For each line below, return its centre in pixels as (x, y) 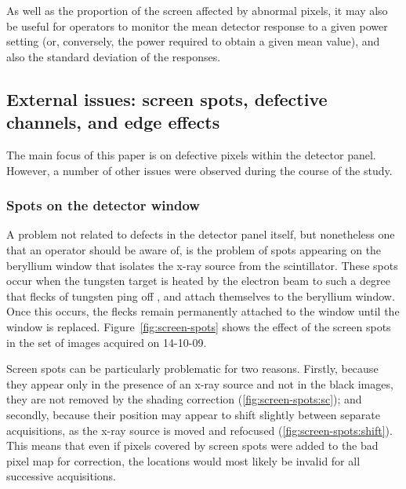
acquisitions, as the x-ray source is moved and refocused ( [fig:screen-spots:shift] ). (199, 430)
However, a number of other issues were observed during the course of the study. (199, 170)
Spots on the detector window (103, 205)
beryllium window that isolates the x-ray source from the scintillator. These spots (202, 265)
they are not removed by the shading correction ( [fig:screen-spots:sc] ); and (184, 399)
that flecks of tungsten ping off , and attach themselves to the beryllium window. (201, 296)
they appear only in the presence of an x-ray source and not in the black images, (200, 383)
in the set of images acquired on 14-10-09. (107, 342)
